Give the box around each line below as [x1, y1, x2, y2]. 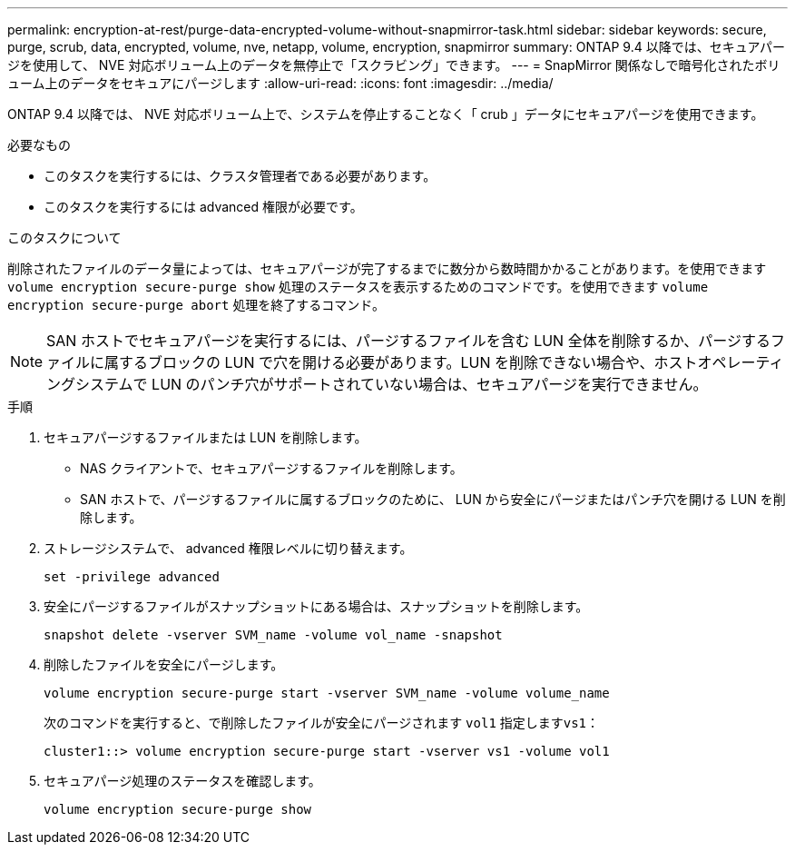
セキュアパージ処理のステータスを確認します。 [44, 773, 321, 788]
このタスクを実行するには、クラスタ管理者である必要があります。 [44, 168, 437, 183]
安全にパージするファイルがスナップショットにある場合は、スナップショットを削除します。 [44, 599, 589, 614]
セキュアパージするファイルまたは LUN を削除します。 [44, 430, 368, 445]
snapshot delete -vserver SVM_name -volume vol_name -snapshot [44, 628, 503, 642]
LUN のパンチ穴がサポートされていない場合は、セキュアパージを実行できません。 [152, 375, 708, 393]
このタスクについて [7, 230, 122, 245]
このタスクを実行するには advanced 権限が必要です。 [44, 199, 363, 214]
